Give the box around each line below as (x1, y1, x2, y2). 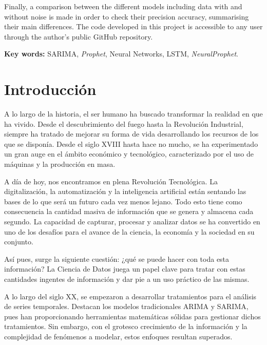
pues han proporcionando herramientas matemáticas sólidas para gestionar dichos (4, 311, 261, 321)
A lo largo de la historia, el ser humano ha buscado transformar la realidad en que (4, 108, 263, 119)
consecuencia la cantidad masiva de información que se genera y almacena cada (4, 206, 254, 217)
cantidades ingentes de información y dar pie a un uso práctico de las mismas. (4, 274, 250, 284)
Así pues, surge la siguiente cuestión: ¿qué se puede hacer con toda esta (4, 253, 230, 264)
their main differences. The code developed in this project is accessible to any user (4, 21, 263, 32)
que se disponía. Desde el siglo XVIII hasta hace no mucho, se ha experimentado (4, 138, 258, 149)
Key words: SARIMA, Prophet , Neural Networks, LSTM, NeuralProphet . (4, 48, 238, 59)
